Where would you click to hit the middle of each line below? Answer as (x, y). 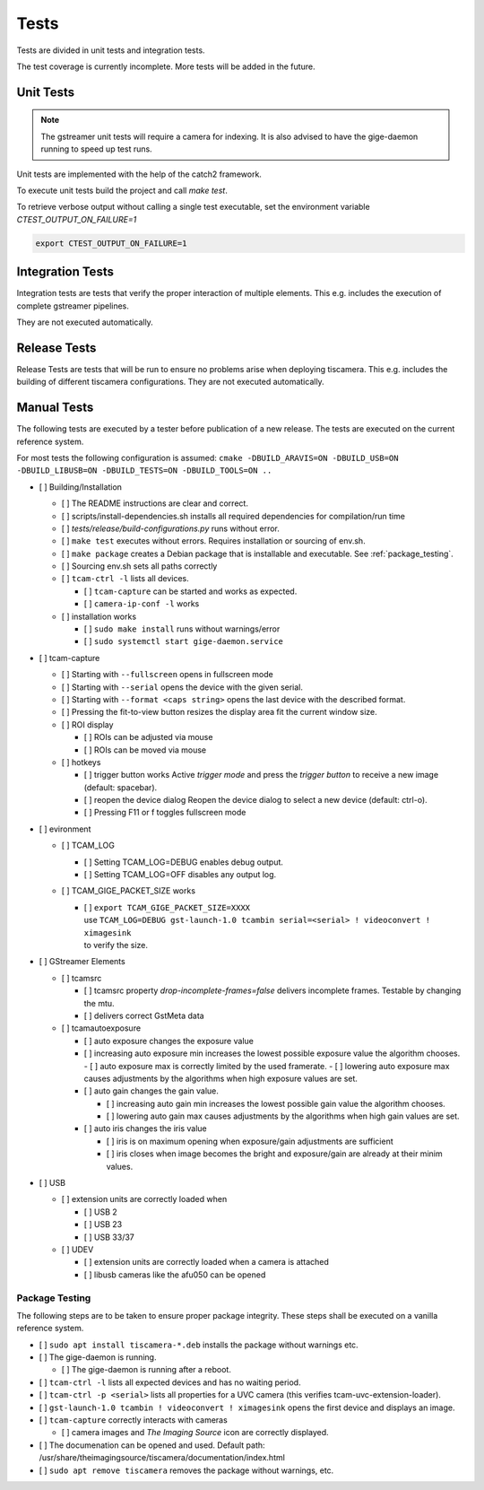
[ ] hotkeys (81, 762)
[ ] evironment (65, 829)
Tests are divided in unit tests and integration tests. (111, 50)
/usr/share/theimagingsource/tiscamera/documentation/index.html (162, 1458)
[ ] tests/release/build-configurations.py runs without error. (170, 528)
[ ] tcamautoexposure (101, 1028)
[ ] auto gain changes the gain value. (151, 1091)
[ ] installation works (99, 616)
